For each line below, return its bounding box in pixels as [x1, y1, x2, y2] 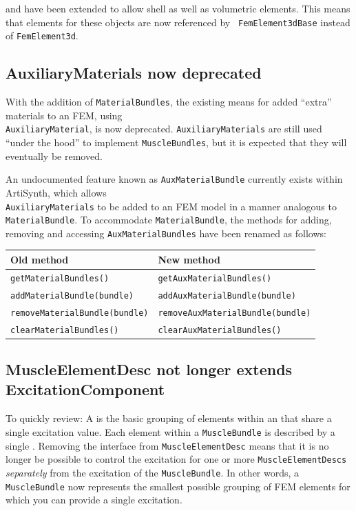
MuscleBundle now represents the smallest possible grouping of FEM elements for [6, 479, 350, 493]
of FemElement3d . [6, 28, 78, 43]
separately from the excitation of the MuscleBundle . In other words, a [6, 465, 300, 479]
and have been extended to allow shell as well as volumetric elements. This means [6, 1, 350, 15]
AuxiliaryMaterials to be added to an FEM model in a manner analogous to [6, 199, 337, 213]
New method [158, 252, 220, 266]
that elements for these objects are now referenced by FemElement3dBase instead [6, 14, 350, 29]
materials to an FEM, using [6, 108, 123, 122]
